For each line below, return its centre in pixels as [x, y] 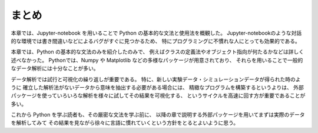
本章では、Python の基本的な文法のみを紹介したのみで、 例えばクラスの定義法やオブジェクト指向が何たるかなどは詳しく [158, 52]
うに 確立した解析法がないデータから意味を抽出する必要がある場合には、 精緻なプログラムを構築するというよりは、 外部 [158, 87]
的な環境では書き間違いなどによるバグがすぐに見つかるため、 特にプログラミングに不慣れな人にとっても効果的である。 [155, 41]
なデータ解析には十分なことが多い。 [55, 68]
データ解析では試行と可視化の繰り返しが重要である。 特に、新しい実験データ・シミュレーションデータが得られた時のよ [156, 79]
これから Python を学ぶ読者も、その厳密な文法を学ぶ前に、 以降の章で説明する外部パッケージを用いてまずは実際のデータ [158, 115]
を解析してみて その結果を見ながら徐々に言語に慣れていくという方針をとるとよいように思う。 [125, 123]
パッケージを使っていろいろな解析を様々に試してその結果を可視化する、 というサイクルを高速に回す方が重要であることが [158, 96]
